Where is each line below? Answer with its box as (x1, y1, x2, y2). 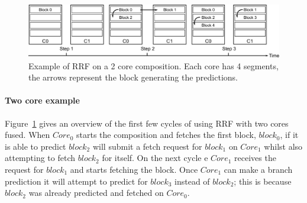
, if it (280, 128, 299, 141)
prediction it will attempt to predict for (5, 175, 148, 187)
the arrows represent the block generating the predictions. (28, 71, 238, 83)
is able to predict (5, 140, 66, 152)
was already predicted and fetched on (28, 186, 164, 199)
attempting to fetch (5, 152, 75, 164)
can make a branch (224, 163, 293, 175)
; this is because (234, 175, 292, 187)
